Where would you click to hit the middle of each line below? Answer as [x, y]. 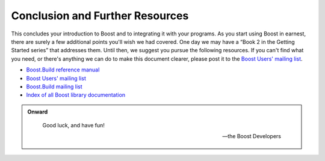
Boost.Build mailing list [54, 87]
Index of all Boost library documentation [76, 95]
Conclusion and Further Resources [100, 16]
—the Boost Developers [252, 136]
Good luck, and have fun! [74, 126]
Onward [38, 112]
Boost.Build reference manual [63, 70]
